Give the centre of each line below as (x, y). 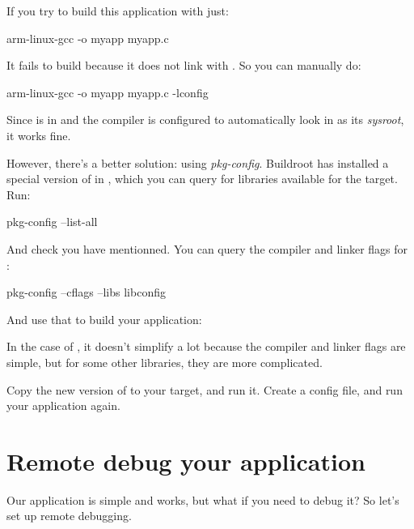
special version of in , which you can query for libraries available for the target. (202, 179)
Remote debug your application (186, 461)
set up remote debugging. (69, 516)
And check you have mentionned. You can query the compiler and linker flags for (207, 248)
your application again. (63, 405)
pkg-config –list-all (52, 222)
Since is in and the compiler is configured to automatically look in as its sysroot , (205, 119)
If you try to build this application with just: (118, 11)
